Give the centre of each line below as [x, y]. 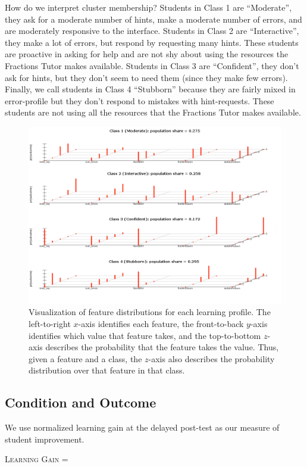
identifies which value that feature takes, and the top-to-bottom [145, 335]
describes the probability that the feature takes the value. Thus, [162, 347]
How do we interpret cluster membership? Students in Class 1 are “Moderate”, [148, 7]
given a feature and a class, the [85, 358]
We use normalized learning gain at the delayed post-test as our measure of [142, 427]
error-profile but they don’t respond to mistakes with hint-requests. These [140, 100]
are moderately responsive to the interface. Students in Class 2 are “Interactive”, [152, 31]
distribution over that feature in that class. [107, 370]
